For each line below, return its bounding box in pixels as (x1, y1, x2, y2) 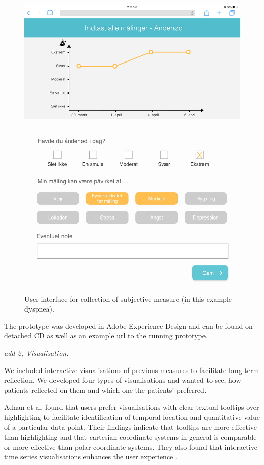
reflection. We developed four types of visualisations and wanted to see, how (4, 375, 241, 385)
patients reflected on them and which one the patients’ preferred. (4, 384, 207, 395)
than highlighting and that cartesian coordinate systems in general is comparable (4, 431, 257, 442)
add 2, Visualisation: (4, 348, 69, 358)
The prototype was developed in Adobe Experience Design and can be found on (4, 320, 253, 331)
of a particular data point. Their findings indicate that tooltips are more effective (4, 421, 257, 432)
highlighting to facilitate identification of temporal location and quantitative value (4, 412, 260, 422)
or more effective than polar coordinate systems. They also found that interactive (4, 441, 257, 452)
